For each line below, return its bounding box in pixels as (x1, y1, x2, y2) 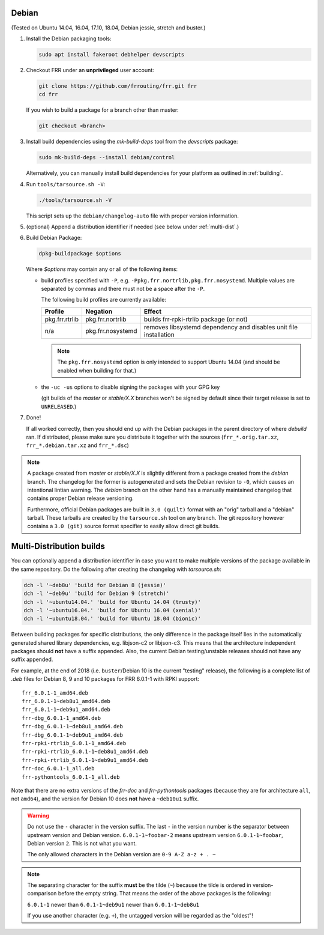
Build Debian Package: (26, 234, 82, 242)
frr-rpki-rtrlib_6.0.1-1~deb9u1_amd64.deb (22, 757, 149, 763)
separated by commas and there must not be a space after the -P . (41, 285, 205, 293)
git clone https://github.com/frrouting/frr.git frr (38, 82, 197, 90)
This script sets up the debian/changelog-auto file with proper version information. (26, 212, 239, 219)
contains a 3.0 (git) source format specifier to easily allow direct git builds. (27, 523, 220, 530)
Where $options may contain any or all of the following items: (26, 266, 178, 273)
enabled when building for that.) (57, 367, 137, 374)
